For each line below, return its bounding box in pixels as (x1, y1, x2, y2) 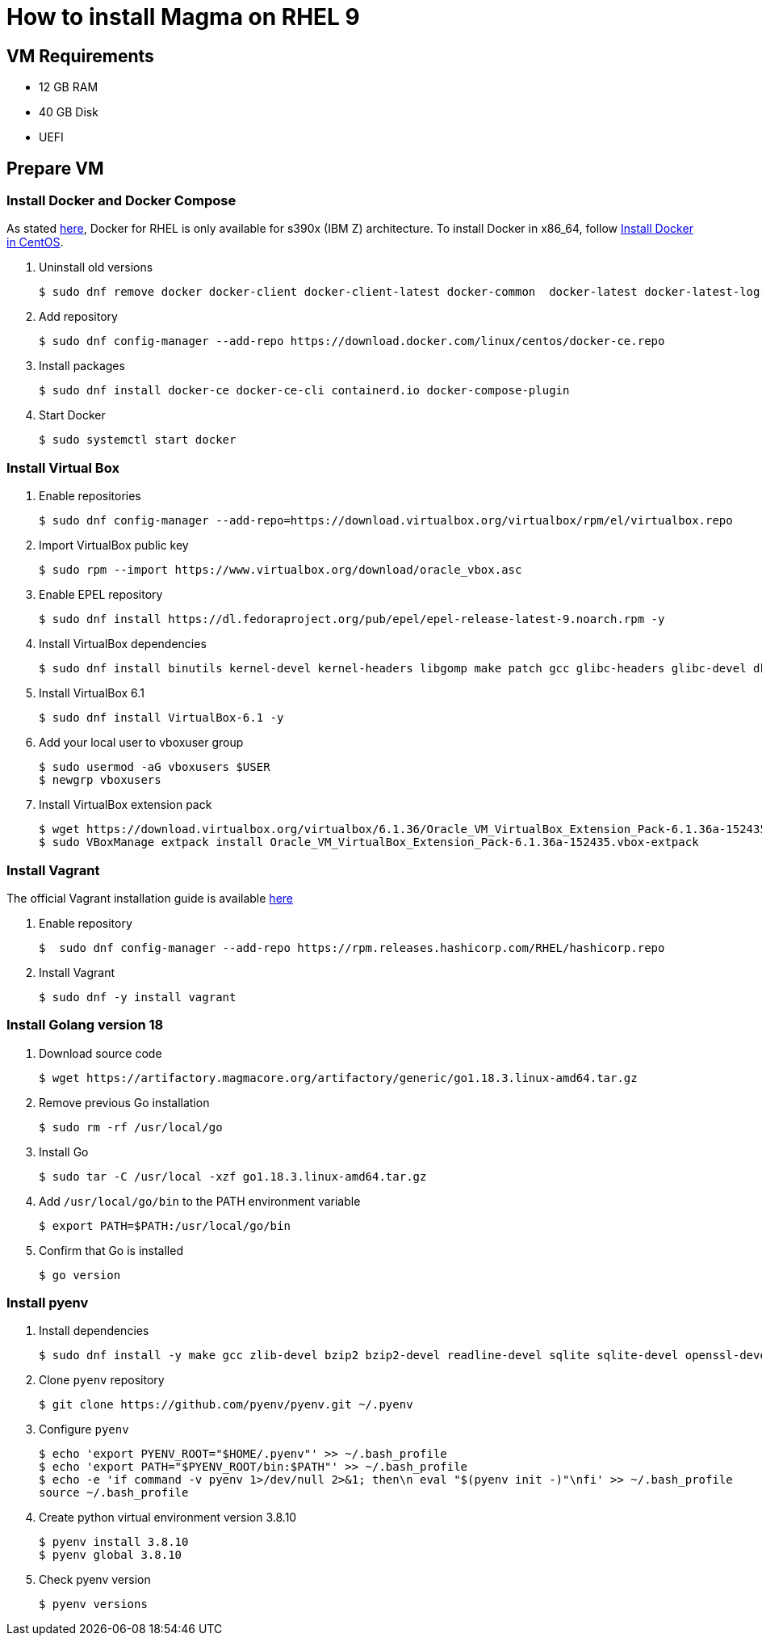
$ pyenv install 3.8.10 (39, 1535, 189, 1549)
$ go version (39, 1268, 121, 1282)
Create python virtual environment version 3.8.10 (39, 1510, 297, 1525)
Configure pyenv (39, 1422, 129, 1437)
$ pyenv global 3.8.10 (39, 1548, 182, 1562)
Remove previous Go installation (39, 1095, 210, 1109)
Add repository (39, 309, 118, 324)
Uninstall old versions (39, 260, 153, 275)
